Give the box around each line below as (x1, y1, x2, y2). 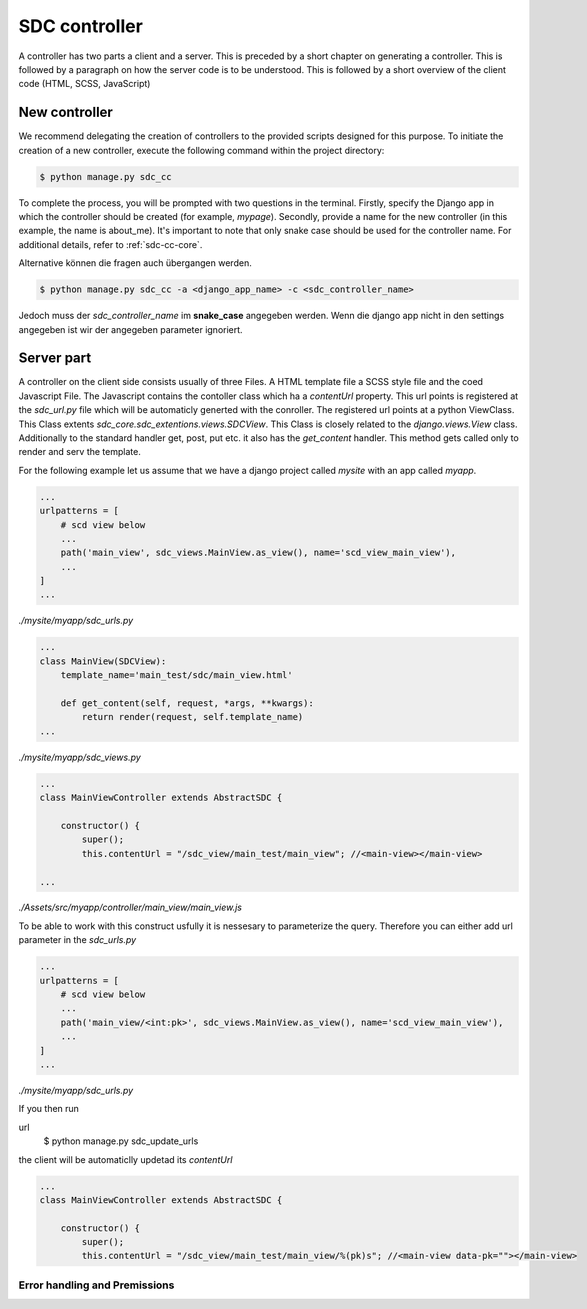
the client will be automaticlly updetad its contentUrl (18, 1153, 233, 1165)
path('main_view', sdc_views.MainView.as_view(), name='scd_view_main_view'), (60, 547, 457, 559)
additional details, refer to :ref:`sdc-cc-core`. (18, 238, 203, 250)
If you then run (18, 1103, 80, 1115)
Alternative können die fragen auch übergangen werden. (18, 257, 252, 269)
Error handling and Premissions (18, 1278, 175, 1292)
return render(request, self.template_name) (81, 711, 304, 723)
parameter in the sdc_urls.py (18, 934, 137, 946)
